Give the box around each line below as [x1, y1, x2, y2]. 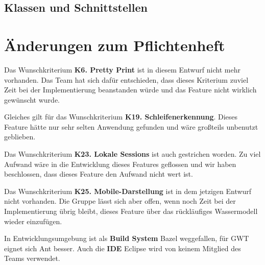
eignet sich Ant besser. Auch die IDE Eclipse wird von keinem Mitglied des [4, 243, 241, 253]
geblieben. [4, 131, 36, 142]
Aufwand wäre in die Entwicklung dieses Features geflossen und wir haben [4, 158, 236, 169]
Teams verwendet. [4, 253, 60, 263]
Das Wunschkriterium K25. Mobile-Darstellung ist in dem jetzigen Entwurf [4, 185, 252, 196]
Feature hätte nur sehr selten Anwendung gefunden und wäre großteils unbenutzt [4, 121, 258, 132]
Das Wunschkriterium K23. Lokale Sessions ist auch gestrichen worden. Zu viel [4, 149, 261, 159]
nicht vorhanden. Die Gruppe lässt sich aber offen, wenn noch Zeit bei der [4, 196, 236, 206]
